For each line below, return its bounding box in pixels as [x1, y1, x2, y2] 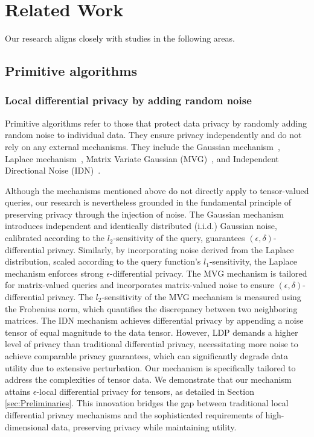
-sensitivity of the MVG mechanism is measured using [101, 291, 301, 303]
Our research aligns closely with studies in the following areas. [5, 32, 235, 45]
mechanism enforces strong [5, 266, 104, 279]
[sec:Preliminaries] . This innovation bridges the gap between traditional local [5, 397, 289, 409]
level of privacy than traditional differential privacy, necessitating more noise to [5, 338, 298, 350]
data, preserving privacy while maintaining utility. [51, 420, 237, 433]
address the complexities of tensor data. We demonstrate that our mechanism [5, 373, 292, 386]
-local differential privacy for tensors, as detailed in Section [36, 385, 254, 397]
